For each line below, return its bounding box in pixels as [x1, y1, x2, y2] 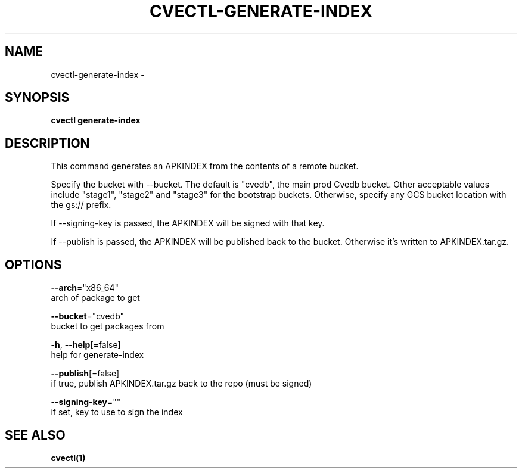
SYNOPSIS [5, 90, 70, 105]
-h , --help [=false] [51, 340, 121, 350]
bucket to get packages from [51, 321, 164, 332]
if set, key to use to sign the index [51, 407, 183, 418]
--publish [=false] [51, 368, 120, 379]
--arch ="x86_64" [51, 282, 119, 293]
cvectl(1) [51, 452, 86, 463]
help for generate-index [51, 350, 144, 360]
